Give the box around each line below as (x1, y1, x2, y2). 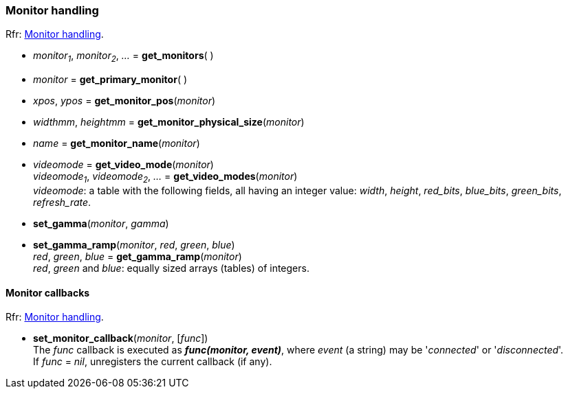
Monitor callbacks (6, 286, 90, 299)
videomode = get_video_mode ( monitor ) (33, 159, 214, 171)
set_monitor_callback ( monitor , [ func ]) (33, 332, 208, 345)
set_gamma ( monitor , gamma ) (33, 217, 169, 229)
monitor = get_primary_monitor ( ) (33, 73, 188, 86)
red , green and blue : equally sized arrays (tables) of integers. (33, 262, 309, 274)
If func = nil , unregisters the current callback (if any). (33, 356, 272, 368)
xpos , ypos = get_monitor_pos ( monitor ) (33, 95, 216, 107)
